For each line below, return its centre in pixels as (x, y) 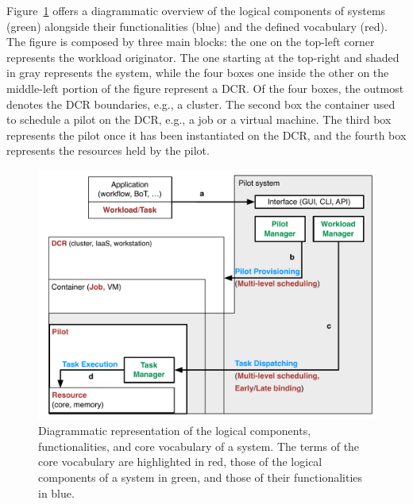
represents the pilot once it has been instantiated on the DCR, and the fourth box (206, 135)
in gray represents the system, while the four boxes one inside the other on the (198, 73)
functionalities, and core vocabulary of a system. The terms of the (199, 446)
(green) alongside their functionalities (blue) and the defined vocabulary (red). (197, 26)
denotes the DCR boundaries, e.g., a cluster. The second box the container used (201, 104)
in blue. (56, 492)
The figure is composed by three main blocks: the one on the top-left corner (191, 42)
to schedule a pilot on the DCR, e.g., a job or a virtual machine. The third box (199, 119)
